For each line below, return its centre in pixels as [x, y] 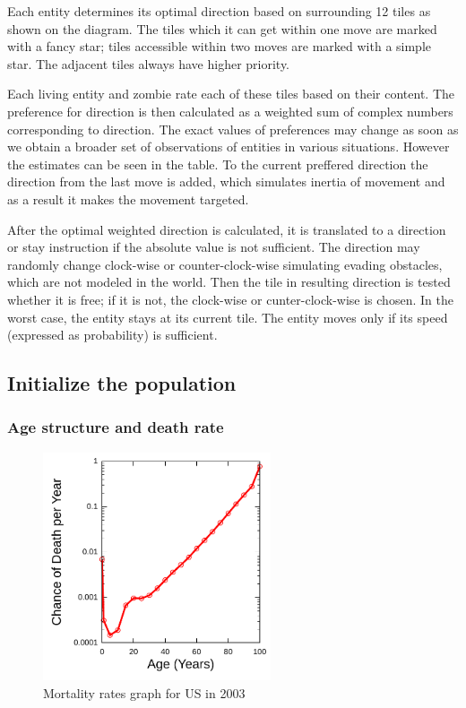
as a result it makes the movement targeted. [128, 199]
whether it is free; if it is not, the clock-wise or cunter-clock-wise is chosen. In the [230, 299]
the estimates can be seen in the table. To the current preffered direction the [218, 164]
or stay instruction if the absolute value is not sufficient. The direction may [214, 247]
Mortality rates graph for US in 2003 [144, 692]
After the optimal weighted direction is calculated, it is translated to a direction [227, 229]
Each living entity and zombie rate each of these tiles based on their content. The [231, 94]
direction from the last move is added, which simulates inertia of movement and [226, 181]
